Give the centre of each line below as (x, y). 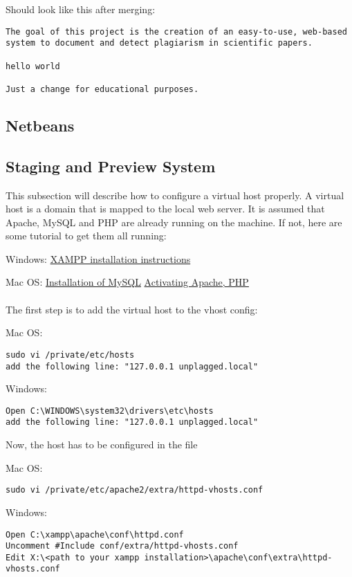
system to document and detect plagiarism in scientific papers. (159, 43)
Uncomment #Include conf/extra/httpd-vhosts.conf (122, 546)
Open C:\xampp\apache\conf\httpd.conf (95, 534)
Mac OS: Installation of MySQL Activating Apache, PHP (127, 282)
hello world (33, 66)
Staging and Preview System (111, 166)
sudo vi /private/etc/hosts (70, 355)
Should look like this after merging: (81, 9)
